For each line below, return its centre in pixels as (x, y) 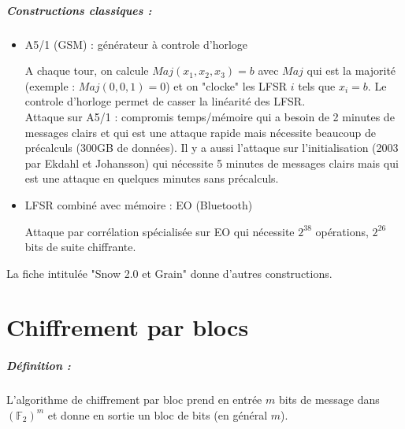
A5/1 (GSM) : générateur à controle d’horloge (136, 44)
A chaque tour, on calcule (87, 70)
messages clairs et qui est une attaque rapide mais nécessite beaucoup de (200, 132)
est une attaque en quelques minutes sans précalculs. (152, 178)
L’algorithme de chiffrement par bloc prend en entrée (134, 399)
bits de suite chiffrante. (80, 247)
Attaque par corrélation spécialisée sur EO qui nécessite (160, 231)
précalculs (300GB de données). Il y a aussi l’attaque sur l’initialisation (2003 (212, 148)
